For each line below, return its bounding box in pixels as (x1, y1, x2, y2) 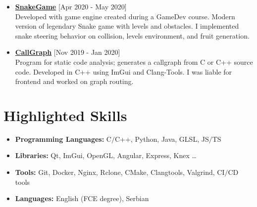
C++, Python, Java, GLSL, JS (114, 133, 209, 144)
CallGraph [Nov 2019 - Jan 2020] (15, 47, 120, 57)
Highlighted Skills (3, 105, 127, 125)
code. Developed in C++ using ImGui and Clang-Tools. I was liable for (15, 66, 232, 77)
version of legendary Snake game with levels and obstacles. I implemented (15, 21, 239, 31)
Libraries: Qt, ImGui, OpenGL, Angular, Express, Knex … (15, 150, 197, 161)
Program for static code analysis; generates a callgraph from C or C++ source (15, 56, 253, 67)
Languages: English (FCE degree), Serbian (15, 193, 149, 204)
